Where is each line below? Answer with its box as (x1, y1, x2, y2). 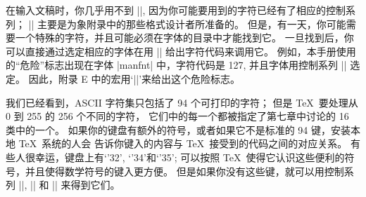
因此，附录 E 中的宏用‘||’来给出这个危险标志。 (28, 71, 241, 86)
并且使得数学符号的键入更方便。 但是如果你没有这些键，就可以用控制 (25, 163, 344, 178)
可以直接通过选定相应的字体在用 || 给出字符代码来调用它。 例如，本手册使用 (6, 43, 356, 58)
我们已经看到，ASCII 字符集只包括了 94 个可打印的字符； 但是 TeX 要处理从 (6, 95, 358, 109)
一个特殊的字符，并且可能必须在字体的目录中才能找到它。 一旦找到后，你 (15, 30, 354, 45)
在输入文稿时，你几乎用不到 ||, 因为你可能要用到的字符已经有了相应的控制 (6, 3, 346, 17)
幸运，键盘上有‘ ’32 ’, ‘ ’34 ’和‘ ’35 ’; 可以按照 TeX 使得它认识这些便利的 (34, 149, 345, 164)
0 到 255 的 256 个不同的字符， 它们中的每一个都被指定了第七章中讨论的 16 (6, 109, 349, 123)
